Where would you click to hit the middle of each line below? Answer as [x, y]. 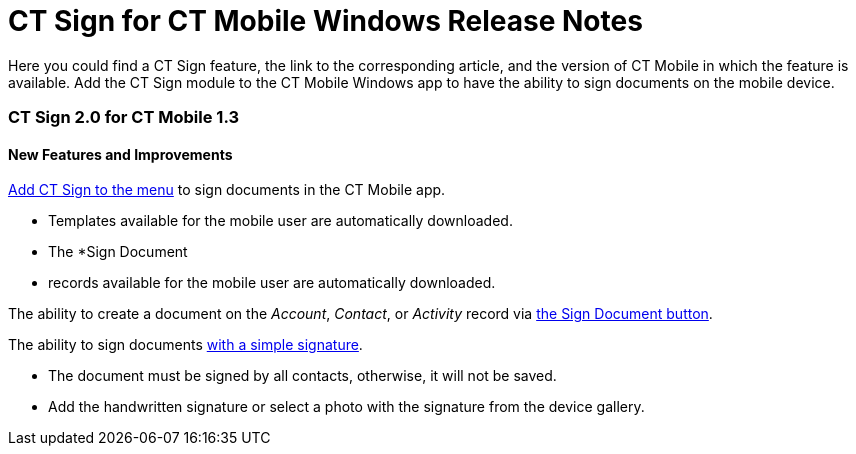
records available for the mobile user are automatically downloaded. [272, 283]
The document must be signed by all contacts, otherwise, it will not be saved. [302, 376]
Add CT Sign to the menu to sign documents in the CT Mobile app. [227, 190]
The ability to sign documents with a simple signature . [185, 345]
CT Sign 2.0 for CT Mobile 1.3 [124, 117]
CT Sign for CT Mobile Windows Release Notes [325, 21]
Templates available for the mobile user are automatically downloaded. [280, 221]
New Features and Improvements [120, 154]
